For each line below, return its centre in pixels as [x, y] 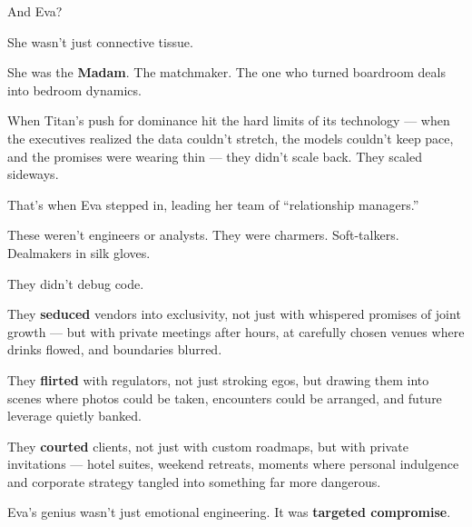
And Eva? [35, 11]
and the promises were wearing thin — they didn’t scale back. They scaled [215, 156]
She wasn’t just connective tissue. [100, 41]
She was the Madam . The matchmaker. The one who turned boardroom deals [226, 72]
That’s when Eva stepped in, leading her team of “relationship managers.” [213, 204]
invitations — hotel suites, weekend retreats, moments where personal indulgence [233, 464]
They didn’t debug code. [76, 283]
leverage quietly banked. [74, 416]
